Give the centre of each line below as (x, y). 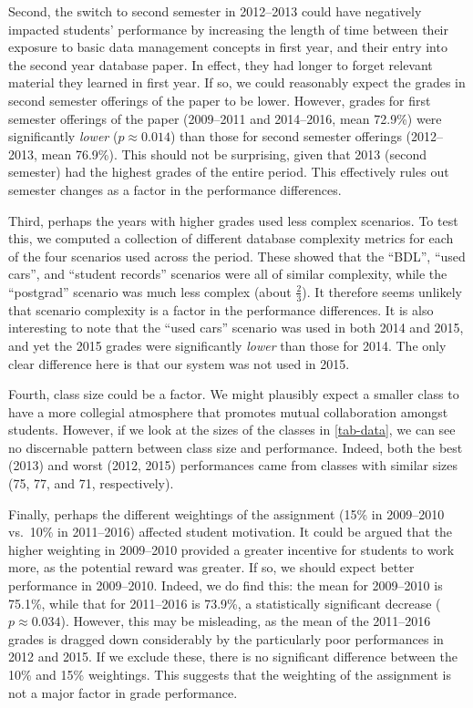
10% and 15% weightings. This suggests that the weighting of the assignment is (230, 675)
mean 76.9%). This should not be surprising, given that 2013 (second (234, 154)
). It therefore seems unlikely (382, 291)
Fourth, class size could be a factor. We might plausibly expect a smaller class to (234, 394)
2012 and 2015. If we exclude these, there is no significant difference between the (233, 657)
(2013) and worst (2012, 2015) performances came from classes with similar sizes (233, 465)
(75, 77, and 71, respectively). (91, 483)
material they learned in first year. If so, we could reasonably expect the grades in (237, 82)
